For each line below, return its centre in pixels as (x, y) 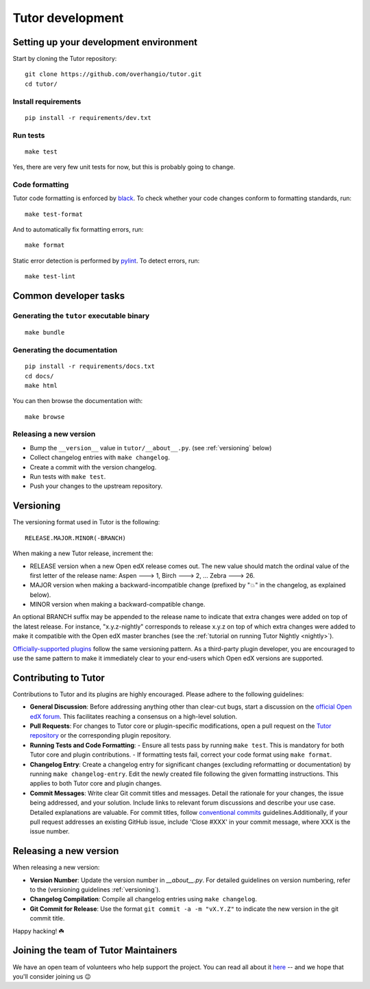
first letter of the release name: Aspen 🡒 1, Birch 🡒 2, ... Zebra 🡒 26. (142, 575)
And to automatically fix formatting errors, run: (78, 230)
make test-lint (50, 277)
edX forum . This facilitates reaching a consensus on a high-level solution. (134, 716)
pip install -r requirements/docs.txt (90, 366)
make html (41, 385)
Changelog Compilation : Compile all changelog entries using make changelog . (143, 899)
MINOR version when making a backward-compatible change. (118, 605)
